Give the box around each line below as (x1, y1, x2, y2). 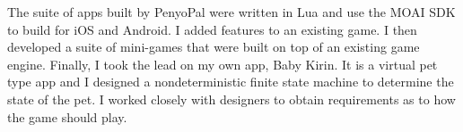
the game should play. (7, 107, 127, 126)
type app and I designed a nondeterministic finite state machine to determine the (7, 72, 454, 91)
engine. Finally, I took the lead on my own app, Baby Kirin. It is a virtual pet (7, 54, 438, 73)
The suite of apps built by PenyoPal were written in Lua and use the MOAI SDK (7, 3, 456, 21)
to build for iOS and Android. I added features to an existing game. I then (7, 20, 417, 38)
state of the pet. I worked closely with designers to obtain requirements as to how (7, 89, 456, 108)
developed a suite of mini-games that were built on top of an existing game (7, 37, 420, 56)
